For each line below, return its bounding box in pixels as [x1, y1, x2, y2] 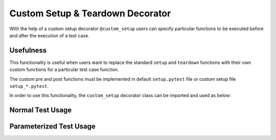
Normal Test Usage [9, 106, 72, 114]
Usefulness [9, 46, 47, 55]
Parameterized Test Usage [9, 122, 96, 131]
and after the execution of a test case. [9, 32, 89, 38]
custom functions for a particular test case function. [9, 66, 119, 73]
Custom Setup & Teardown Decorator [9, 8, 171, 19]
